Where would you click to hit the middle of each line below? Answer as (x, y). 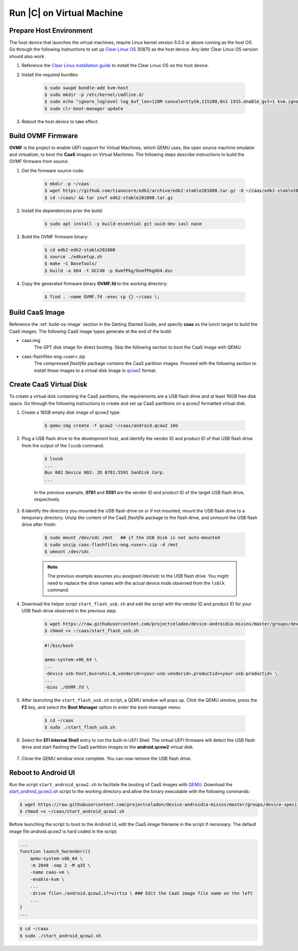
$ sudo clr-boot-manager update (84, 109)
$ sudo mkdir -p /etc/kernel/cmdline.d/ (94, 95)
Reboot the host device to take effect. (60, 121)
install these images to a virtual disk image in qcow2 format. (95, 370)
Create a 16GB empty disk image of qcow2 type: (71, 413)
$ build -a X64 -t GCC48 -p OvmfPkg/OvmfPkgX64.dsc (109, 270)
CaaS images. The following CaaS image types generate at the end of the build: (91, 331)
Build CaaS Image (37, 313)
